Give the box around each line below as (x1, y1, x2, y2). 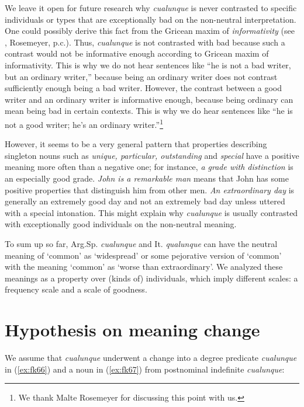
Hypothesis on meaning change (5, 318, 260, 342)
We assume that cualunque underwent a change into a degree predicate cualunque (5, 352, 297, 364)
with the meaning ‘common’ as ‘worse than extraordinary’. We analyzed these (5, 260, 283, 273)
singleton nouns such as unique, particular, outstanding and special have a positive (5, 149, 299, 161)
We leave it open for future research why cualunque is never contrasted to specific (5, 2, 297, 13)
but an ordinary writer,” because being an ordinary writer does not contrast (5, 70, 278, 82)
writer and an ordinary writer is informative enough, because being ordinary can (5, 93, 293, 105)
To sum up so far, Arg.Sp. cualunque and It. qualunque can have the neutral (5, 237, 278, 249)
